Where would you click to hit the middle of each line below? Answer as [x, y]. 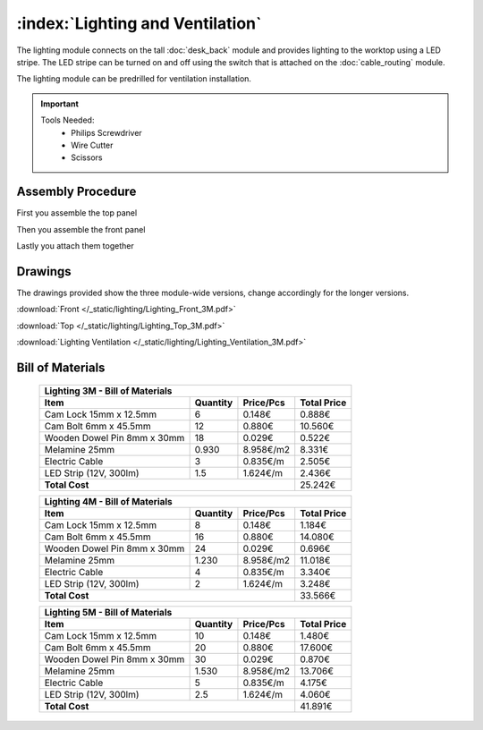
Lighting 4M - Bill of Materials [109, 502]
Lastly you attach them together [75, 245]
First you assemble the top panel [77, 213]
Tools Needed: [68, 120]
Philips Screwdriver [106, 132]
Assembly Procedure [76, 192]
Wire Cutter [92, 145]
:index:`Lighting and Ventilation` [139, 23]
